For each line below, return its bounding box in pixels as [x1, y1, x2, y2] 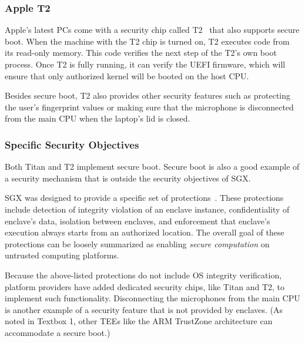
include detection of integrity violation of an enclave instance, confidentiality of [5, 203, 290, 215]
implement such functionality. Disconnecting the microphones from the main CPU [5, 292, 300, 304]
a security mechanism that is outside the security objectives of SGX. [5, 171, 251, 184]
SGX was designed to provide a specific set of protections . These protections [5, 191, 284, 204]
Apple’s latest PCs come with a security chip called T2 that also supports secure [5, 23, 300, 36]
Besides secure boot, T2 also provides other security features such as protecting [5, 89, 291, 102]
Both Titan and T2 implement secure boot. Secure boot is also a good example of [5, 160, 300, 173]
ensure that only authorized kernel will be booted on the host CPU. [5, 69, 249, 82]
